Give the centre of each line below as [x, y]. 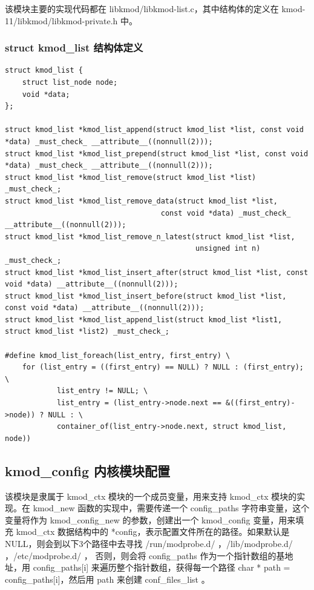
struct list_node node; [70, 82]
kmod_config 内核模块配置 [88, 470]
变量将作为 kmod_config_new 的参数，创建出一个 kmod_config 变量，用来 [150, 519]
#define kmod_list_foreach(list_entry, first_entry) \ [118, 355]
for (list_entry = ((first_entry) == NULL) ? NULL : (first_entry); [163, 367]
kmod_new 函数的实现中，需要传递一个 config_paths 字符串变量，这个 [171, 508]
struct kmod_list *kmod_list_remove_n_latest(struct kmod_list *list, [150, 237]
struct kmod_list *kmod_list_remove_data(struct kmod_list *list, [142, 201]
